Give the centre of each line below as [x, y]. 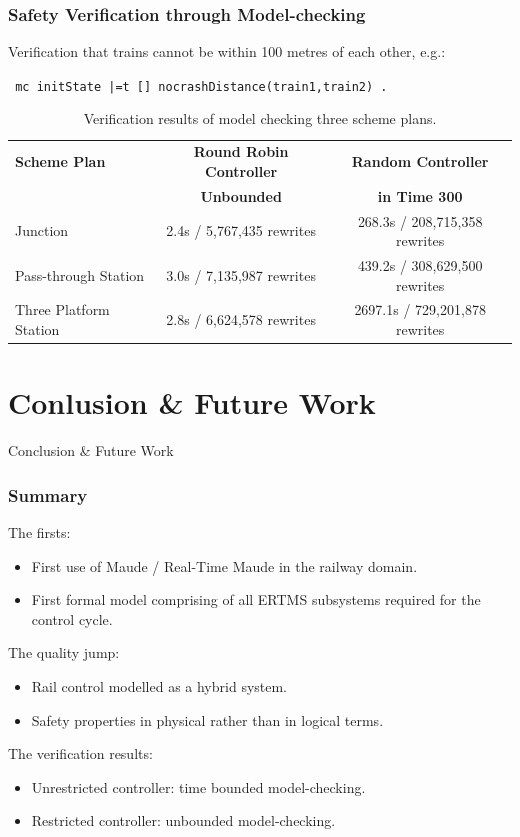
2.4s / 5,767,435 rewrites [241, 230]
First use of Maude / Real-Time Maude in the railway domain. [224, 565]
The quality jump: [64, 652]
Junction [42, 230]
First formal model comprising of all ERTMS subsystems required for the [256, 599]
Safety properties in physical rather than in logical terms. [207, 719]
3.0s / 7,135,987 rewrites [241, 274]
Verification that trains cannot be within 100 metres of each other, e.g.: [227, 51]
